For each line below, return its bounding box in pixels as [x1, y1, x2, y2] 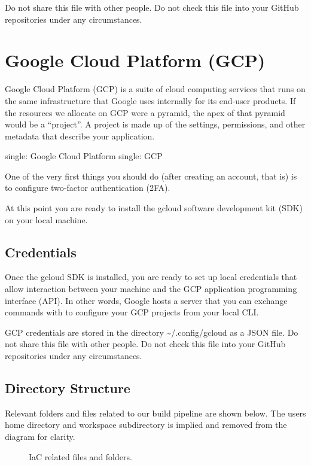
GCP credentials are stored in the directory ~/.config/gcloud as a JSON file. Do [5, 326, 298, 338]
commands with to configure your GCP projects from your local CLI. [5, 306, 259, 318]
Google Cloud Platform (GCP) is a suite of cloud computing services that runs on [5, 83, 306, 95]
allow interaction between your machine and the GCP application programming [5, 282, 297, 295]
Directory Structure [5, 379, 130, 397]
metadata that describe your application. [5, 129, 155, 142]
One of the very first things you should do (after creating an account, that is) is [5, 169, 297, 182]
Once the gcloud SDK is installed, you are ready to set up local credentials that [5, 271, 297, 283]
